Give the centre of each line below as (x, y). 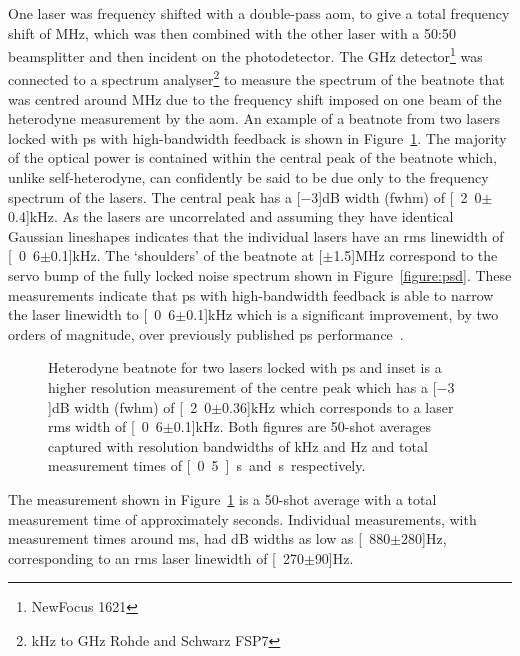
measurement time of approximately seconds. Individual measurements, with (242, 518)
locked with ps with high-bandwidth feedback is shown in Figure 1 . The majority (257, 137)
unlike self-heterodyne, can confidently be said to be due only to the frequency (248, 177)
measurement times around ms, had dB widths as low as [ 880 (199, 538)
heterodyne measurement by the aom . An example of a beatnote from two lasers (254, 118)
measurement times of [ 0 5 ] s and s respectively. (207, 465)
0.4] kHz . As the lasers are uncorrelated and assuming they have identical (231, 216)
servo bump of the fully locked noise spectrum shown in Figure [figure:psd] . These (260, 275)
